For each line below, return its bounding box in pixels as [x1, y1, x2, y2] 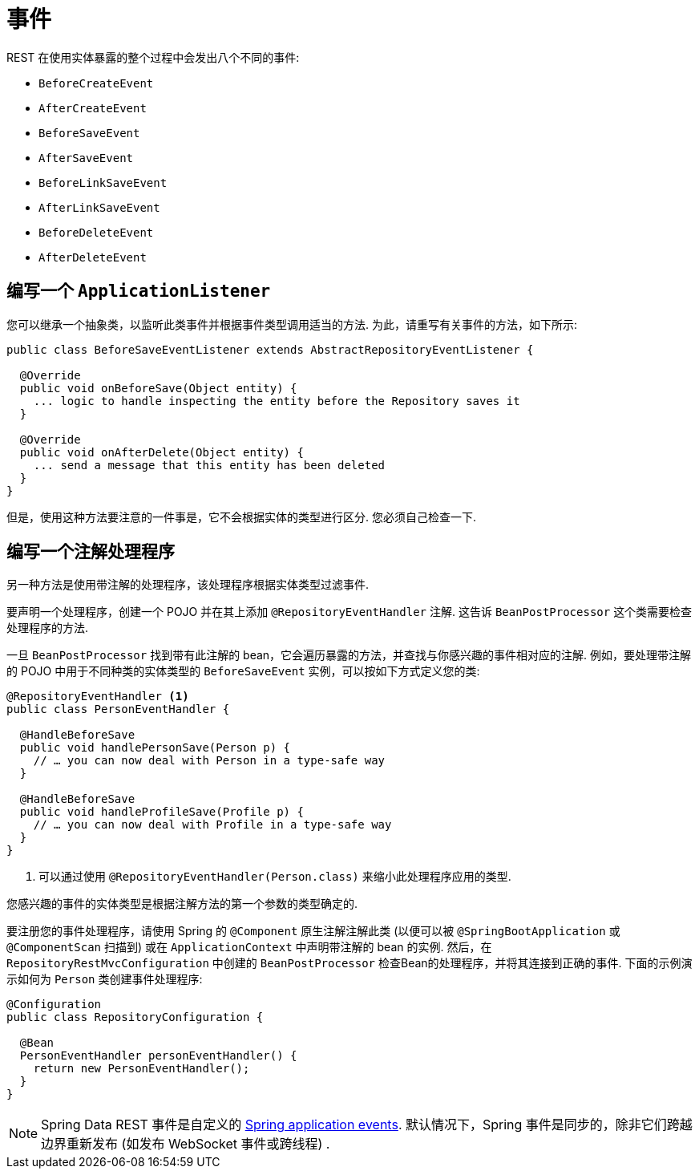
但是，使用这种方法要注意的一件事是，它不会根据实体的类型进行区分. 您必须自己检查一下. [6, 509, 477, 524]
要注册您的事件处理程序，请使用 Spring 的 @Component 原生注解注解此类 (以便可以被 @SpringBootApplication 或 [6, 924, 620, 938]
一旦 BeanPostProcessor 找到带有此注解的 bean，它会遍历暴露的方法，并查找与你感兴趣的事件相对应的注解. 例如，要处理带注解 [6, 648, 692, 662]
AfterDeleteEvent [38, 250, 147, 264]
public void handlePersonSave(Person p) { [19, 741, 291, 755]
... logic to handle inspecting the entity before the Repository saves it [33, 394, 520, 407]
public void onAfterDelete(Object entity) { [19, 445, 304, 459]
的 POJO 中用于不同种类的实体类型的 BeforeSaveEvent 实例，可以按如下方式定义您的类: [6, 664, 480, 679]
